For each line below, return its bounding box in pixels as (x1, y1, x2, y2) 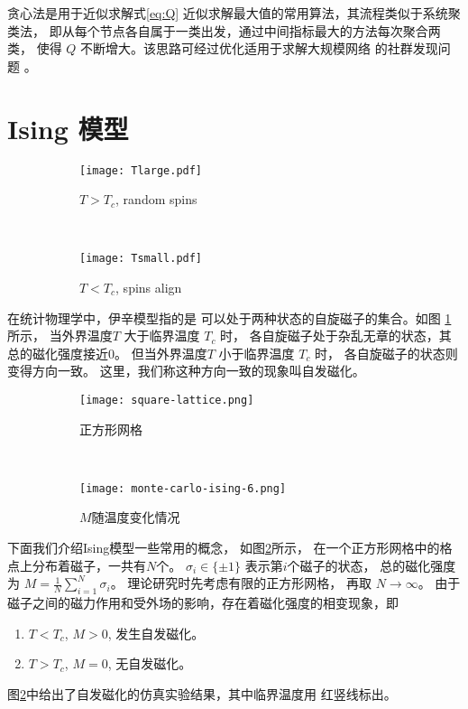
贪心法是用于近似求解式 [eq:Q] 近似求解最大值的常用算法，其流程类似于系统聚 (7, 4, 461, 22)
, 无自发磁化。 (107, 654, 192, 673)
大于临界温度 (124, 326, 200, 345)
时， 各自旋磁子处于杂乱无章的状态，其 (220, 326, 452, 345)
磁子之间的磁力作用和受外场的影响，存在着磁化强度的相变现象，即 (7, 593, 399, 612)
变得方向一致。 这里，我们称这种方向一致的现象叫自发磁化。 (7, 361, 365, 380)
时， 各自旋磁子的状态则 (315, 343, 458, 362)
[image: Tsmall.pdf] (79, 252, 203, 266)
